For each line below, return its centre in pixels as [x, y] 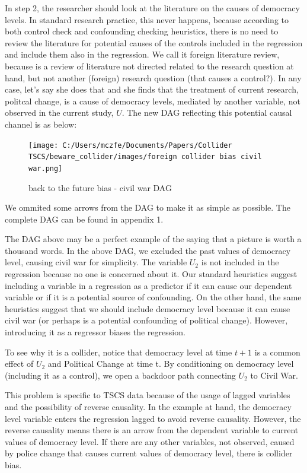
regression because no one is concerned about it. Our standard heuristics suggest [151, 274]
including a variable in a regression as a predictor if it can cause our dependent [148, 285]
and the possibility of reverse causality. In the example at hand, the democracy [148, 407]
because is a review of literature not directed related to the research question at [149, 66]
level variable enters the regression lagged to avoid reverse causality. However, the [153, 418]
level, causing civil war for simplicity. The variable [96, 262]
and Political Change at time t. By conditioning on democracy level [171, 364]
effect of [19, 364]
